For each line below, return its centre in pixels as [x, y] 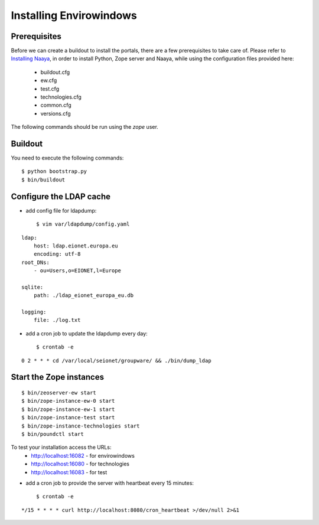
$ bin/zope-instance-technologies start [81, 426]
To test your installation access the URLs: [61, 447]
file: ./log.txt [57, 320]
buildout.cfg [55, 72]
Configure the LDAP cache [61, 196]
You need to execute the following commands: [67, 158]
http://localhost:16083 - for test [69, 472]
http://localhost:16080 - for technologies [80, 464]
